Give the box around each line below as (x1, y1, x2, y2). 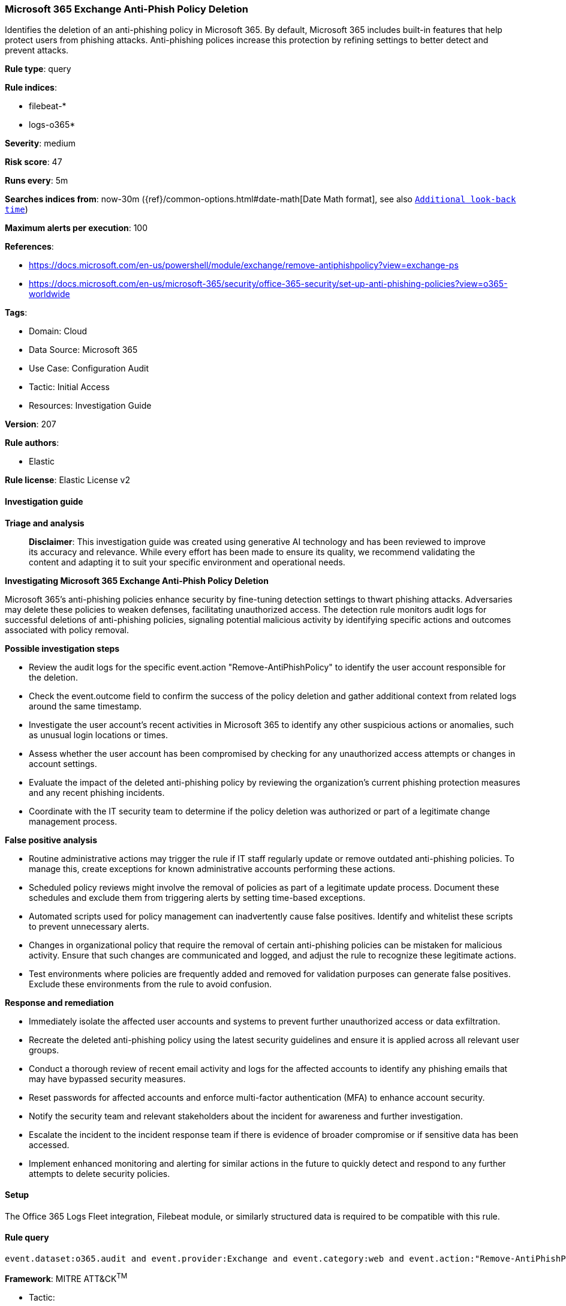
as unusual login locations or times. (29, 729, 168, 740)
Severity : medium (5, 138, 76, 149)
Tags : (5, 307, 28, 318)
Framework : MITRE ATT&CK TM (5, 1272, 128, 1284)
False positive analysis (5, 834, 97, 845)
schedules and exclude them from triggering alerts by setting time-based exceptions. (29, 892, 366, 903)
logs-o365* (29, 119, 76, 130)
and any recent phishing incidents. (29, 787, 165, 798)
